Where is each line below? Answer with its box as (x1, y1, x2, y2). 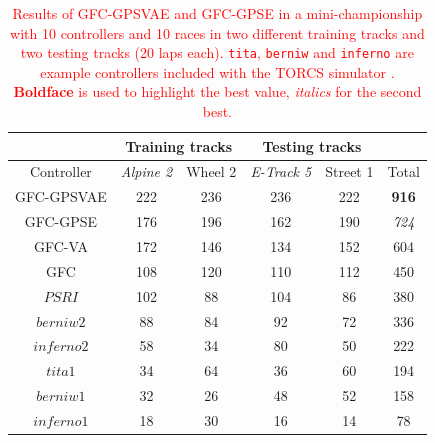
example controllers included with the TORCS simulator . (40, 61, 395, 82)
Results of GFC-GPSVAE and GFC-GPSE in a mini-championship (12, 3, 423, 23)
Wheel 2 (186, 161, 237, 182)
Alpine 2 (120, 161, 173, 182)
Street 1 (325, 161, 374, 182)
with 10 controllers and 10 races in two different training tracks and (10, 22, 425, 43)
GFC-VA (33, 236, 88, 256)
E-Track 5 (250, 161, 312, 182)
